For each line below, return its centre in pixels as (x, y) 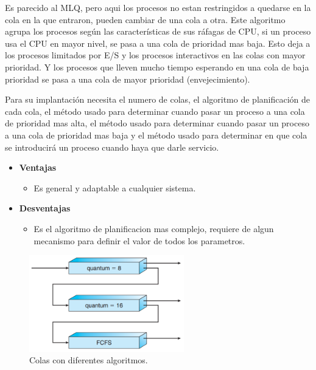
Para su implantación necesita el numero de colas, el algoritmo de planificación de (158, 99)
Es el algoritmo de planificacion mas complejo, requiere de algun (154, 228)
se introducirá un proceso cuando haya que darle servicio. (112, 147)
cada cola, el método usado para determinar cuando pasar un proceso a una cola (155, 111)
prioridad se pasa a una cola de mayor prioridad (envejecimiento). (128, 79)
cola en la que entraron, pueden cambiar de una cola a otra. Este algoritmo (145, 19)
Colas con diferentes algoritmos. (89, 360)
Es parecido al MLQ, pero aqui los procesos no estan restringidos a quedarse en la (158, 7)
